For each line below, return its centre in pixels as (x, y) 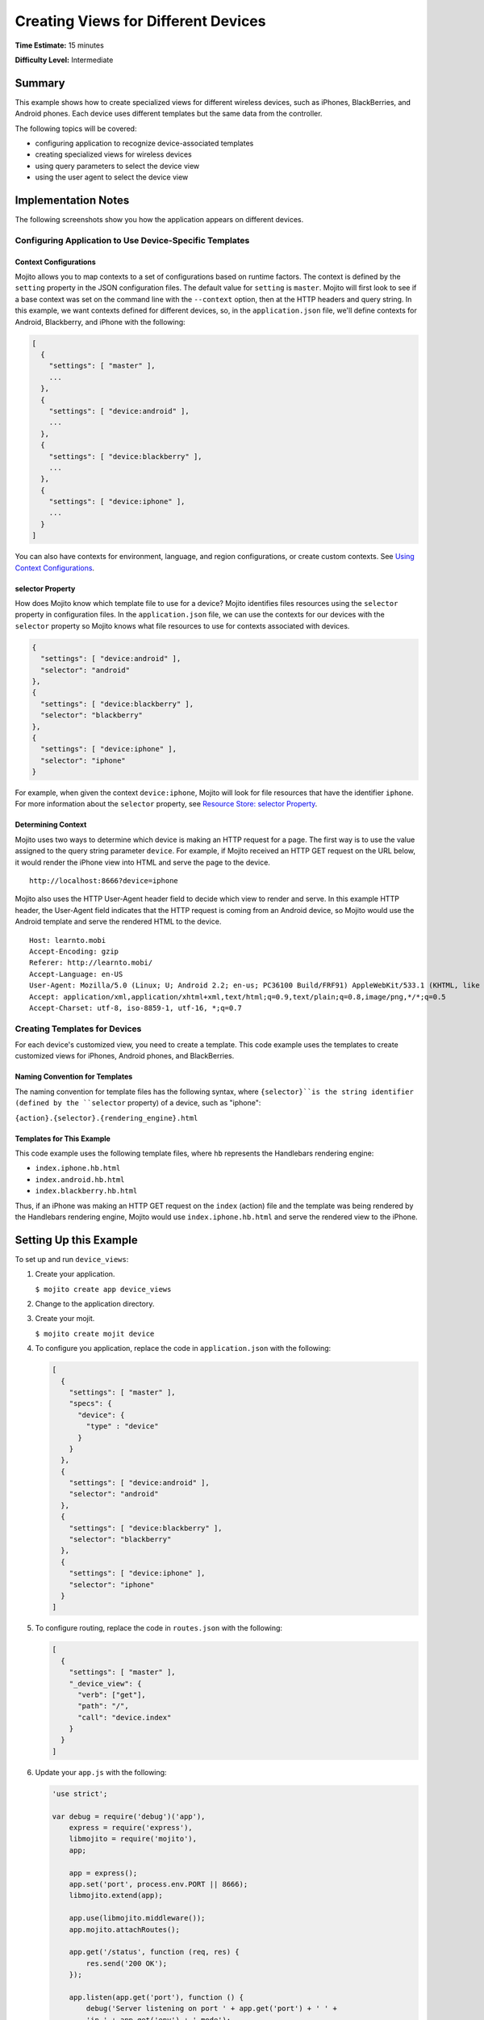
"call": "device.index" (125, 1717)
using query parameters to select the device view (117, 166)
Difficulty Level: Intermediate (64, 60)
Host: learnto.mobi (68, 940)
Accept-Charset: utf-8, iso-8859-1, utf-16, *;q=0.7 (136, 1008)
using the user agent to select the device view (112, 177)
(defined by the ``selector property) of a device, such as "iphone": (138, 1103)
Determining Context (51, 825)
